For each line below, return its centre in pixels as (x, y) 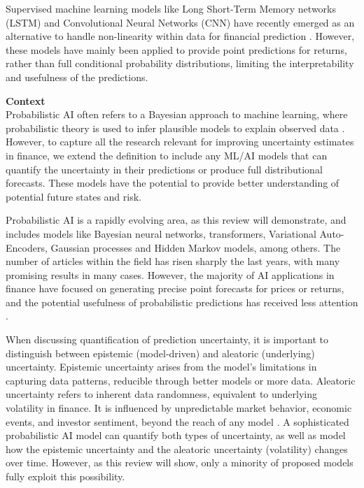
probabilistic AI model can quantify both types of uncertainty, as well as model (176, 435)
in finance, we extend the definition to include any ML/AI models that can (167, 155)
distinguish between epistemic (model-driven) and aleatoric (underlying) (160, 353)
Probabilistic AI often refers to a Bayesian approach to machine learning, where (177, 114)
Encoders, (27, 247)
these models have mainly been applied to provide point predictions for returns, (176, 49)
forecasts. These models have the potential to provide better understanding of (173, 183)
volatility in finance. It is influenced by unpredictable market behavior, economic (179, 408)
